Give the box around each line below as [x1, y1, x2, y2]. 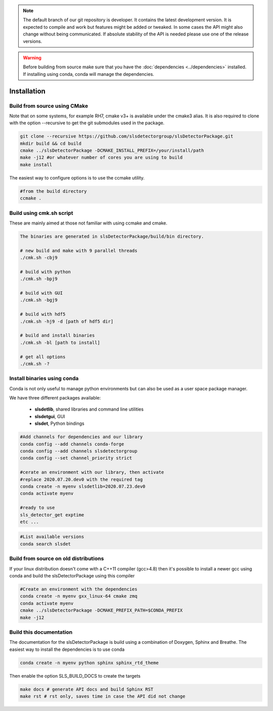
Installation [9, 86, 45, 96]
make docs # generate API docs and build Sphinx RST [20, 686, 154, 692]
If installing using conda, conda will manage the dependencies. [23, 71, 154, 77]
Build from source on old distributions [9, 555, 104, 562]
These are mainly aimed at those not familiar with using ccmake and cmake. [9, 220, 168, 226]
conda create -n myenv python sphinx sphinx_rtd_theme [20, 660, 159, 665]
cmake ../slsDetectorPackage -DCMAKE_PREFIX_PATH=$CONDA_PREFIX [20, 607, 183, 613]
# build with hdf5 [20, 312, 66, 317]
